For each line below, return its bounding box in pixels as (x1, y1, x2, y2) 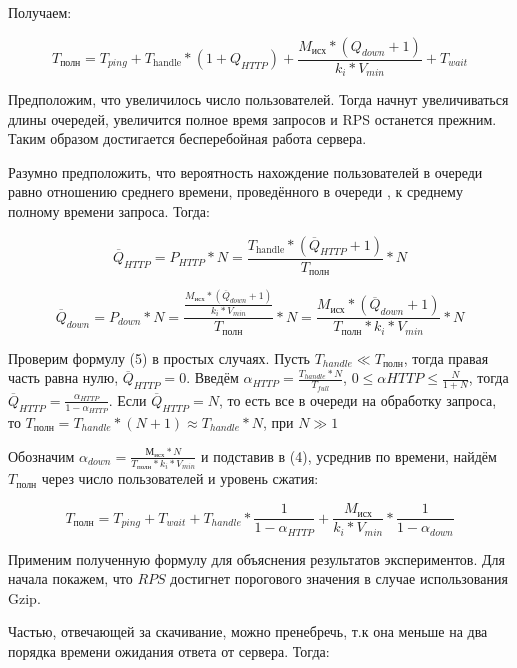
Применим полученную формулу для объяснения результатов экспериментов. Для (8, 548, 505, 569)
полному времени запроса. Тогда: (8, 201, 210, 222)
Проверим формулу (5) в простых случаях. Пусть (8, 347, 310, 368)
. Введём (186, 367, 239, 388)
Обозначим (8, 445, 75, 466)
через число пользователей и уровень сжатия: (41, 468, 319, 489)
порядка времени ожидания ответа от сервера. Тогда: (8, 640, 330, 661)
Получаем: (8, 2, 72, 22)
